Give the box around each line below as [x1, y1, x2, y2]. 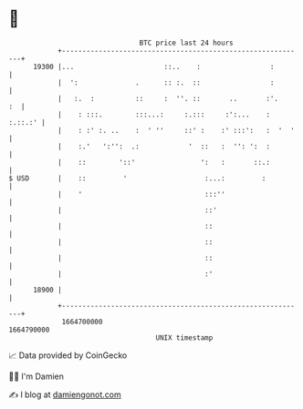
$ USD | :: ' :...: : [8, 173, 266, 183]
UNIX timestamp [155, 332, 214, 343]
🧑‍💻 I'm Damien [8, 371, 65, 382]
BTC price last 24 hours [139, 38, 234, 47]
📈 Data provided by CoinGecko [8, 350, 128, 361]
